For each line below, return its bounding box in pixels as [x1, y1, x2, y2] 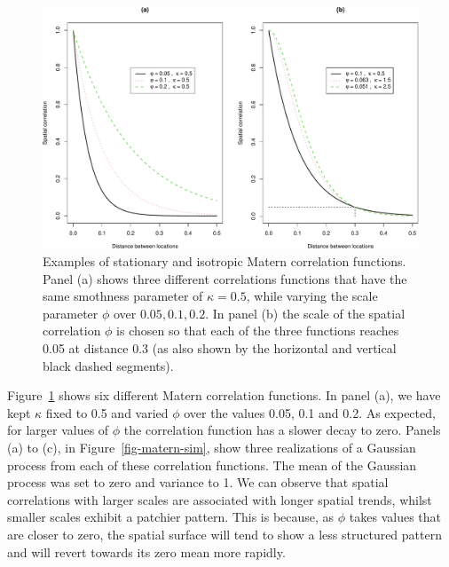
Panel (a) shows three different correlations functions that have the [43, 269, 407, 287]
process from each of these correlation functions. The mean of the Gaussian [7, 455, 417, 474]
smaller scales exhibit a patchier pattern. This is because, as [7, 508, 335, 526]
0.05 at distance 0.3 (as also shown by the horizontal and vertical [43, 339, 397, 358]
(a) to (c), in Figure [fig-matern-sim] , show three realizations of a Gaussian [7, 437, 416, 456]
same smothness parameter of [43, 287, 203, 305]
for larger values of [7, 421, 109, 439]
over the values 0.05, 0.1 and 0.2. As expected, [184, 403, 436, 421]
